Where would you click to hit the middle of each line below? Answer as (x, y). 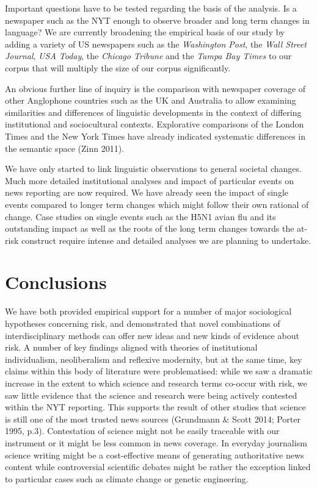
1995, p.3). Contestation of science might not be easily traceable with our (142, 431)
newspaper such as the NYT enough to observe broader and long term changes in (157, 20)
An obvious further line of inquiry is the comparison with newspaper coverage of (155, 88)
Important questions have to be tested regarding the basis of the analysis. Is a (151, 8)
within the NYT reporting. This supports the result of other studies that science (155, 407)
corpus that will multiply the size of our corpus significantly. (118, 67)
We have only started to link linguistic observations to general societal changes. (153, 169)
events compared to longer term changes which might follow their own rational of (157, 204)
